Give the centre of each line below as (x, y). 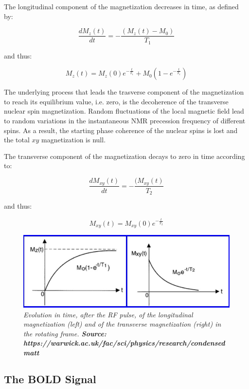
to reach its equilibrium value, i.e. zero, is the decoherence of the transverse (116, 101)
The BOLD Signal (50, 379)
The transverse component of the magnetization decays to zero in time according (124, 156)
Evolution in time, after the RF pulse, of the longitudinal (108, 314)
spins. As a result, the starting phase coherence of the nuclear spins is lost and (121, 130)
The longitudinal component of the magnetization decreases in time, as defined (121, 6)
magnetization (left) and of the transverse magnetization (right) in (122, 324)
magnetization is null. (74, 140)
